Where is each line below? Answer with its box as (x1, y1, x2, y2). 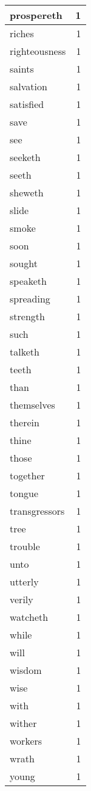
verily (10, 592, 33, 606)
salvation (10, 79, 47, 93)
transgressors (10, 504, 65, 518)
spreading (10, 292, 50, 306)
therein (10, 415, 39, 429)
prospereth (10, 8, 62, 22)
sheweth (10, 185, 44, 199)
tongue (10, 486, 39, 500)
